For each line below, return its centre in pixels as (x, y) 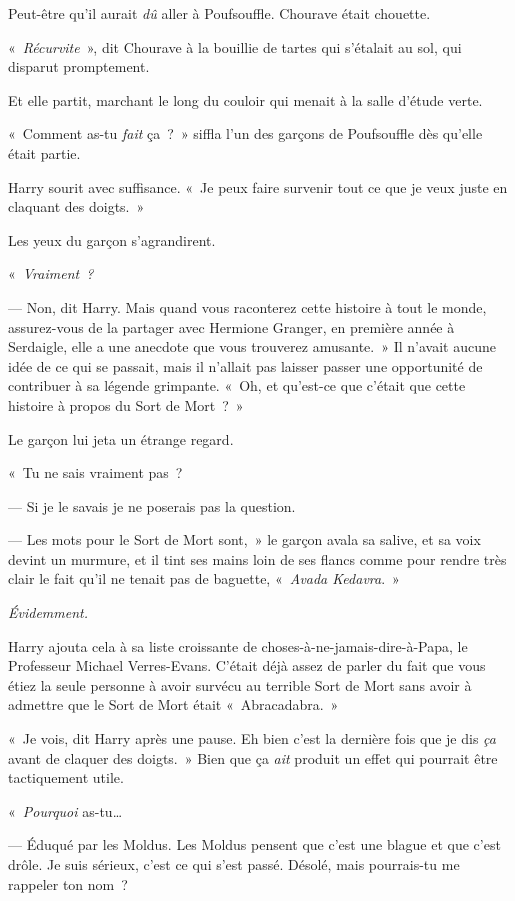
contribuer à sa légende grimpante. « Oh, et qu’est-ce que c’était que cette (237, 385)
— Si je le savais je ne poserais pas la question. (152, 505)
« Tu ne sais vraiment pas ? (95, 472)
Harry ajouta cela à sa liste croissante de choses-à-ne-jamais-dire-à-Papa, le (238, 645)
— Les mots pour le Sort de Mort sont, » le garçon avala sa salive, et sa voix (244, 539)
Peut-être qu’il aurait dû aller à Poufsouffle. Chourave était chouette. (219, 13)
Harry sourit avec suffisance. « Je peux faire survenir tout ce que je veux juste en (258, 186)
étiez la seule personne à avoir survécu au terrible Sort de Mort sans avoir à (240, 684)
